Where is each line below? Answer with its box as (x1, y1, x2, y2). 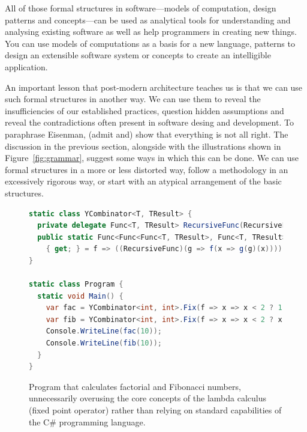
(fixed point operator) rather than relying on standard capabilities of (29, 404, 282, 416)
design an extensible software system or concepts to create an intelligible (5, 49, 271, 61)
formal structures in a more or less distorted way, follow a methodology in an (5, 163, 288, 175)
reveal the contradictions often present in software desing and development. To (5, 116, 294, 129)
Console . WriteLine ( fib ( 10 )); (46, 339, 162, 348)
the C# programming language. (29, 415, 146, 428)
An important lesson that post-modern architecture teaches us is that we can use (5, 81, 303, 93)
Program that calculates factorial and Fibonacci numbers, (29, 380, 241, 392)
